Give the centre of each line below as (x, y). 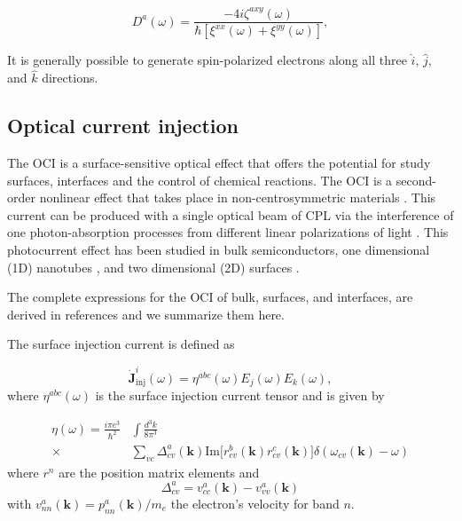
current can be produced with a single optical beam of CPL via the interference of (231, 214)
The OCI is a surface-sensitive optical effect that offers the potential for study (219, 163)
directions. (70, 78)
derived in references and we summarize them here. (146, 314)
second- (416, 180)
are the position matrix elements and (159, 472)
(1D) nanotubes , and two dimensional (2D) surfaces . (153, 267)
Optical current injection (123, 126)
